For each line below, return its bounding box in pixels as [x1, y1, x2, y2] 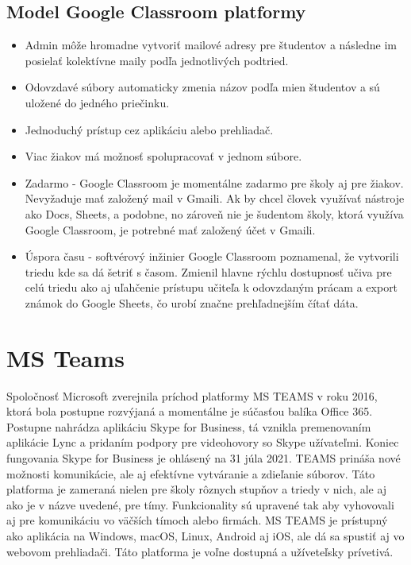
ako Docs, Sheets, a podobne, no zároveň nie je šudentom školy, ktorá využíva [25, 205, 404, 222]
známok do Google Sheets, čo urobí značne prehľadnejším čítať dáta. [25, 294, 359, 311]
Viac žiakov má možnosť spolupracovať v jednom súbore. [25, 148, 302, 164]
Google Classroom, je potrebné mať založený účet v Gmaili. [25, 221, 316, 238]
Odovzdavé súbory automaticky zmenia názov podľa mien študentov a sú [25, 79, 380, 95]
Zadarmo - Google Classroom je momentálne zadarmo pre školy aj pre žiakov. [25, 174, 404, 191]
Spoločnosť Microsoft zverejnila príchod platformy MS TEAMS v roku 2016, [6, 387, 378, 404]
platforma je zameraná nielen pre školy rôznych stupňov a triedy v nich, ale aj [6, 481, 387, 497]
